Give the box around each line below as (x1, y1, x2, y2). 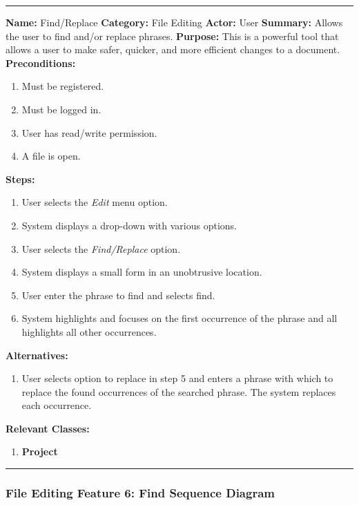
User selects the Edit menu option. (21, 195, 168, 209)
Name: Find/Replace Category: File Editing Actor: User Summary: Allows (6, 15, 343, 29)
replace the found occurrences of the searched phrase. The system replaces (21, 384, 336, 399)
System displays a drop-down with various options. (21, 218, 237, 232)
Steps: (6, 171, 35, 186)
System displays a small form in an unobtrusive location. (21, 265, 262, 279)
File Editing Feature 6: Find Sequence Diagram (6, 484, 275, 501)
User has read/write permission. (21, 125, 157, 140)
